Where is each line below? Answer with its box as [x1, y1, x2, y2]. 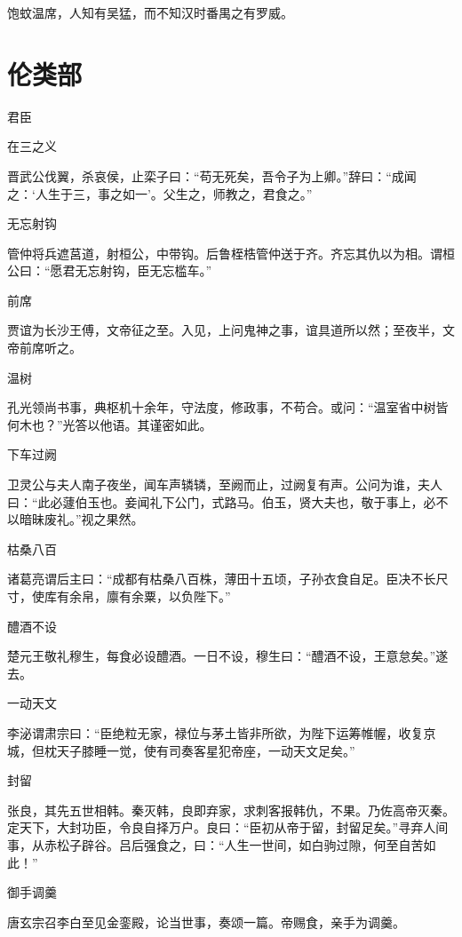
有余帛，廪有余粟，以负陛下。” [56, 587, 231, 605]
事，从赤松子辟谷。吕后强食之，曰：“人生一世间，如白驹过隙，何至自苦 [7, 835, 424, 854]
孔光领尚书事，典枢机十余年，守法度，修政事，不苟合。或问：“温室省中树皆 [7, 398, 449, 417]
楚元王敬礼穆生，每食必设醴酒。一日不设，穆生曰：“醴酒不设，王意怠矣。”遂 [7, 647, 449, 665]
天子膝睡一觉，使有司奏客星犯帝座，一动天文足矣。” [56, 741, 355, 759]
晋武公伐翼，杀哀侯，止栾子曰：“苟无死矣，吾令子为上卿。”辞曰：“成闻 [7, 166, 417, 185]
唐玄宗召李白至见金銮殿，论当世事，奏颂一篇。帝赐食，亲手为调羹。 [7, 912, 405, 931]
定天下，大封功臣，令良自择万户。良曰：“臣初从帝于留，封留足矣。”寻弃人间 [7, 818, 449, 837]
